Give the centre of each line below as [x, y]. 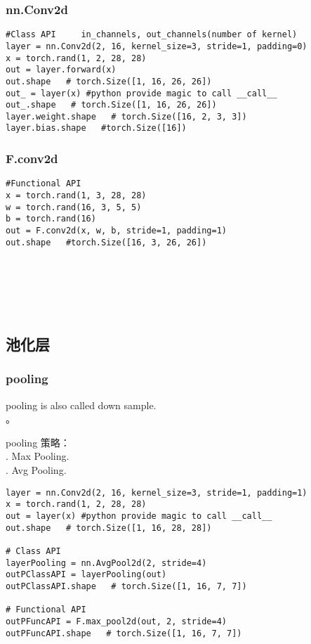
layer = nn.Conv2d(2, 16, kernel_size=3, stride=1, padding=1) [157, 492]
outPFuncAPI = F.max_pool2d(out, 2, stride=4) [116, 621]
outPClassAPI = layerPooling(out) [86, 575]
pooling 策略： [38, 442]
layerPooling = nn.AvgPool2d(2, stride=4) [106, 563]
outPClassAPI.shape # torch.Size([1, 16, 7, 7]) [126, 586]
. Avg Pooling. [36, 470]
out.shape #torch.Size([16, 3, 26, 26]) [106, 242]
